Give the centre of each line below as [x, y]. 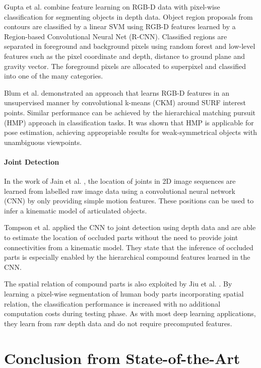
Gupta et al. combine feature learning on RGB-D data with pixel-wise [112, 7]
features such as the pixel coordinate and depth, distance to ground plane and [125, 56]
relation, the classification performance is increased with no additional [112, 303]
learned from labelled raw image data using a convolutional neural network [120, 191]
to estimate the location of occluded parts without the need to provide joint [121, 237]
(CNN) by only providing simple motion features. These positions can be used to [129, 201]
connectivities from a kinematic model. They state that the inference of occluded [129, 247]
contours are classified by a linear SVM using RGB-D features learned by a [120, 26]
